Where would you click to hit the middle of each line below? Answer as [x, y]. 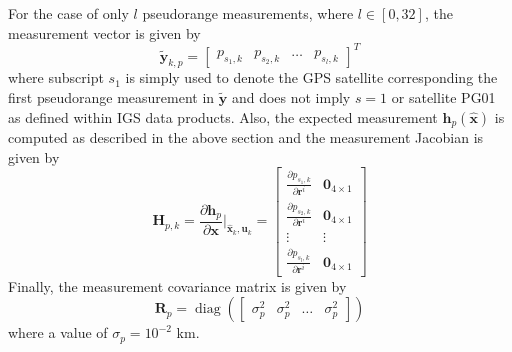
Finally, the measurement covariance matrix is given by [177, 285]
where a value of [58, 332]
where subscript [56, 77]
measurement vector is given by [104, 32]
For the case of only [68, 13]
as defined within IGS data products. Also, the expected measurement [223, 116]
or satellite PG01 [443, 97]
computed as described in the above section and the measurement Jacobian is [246, 137]
